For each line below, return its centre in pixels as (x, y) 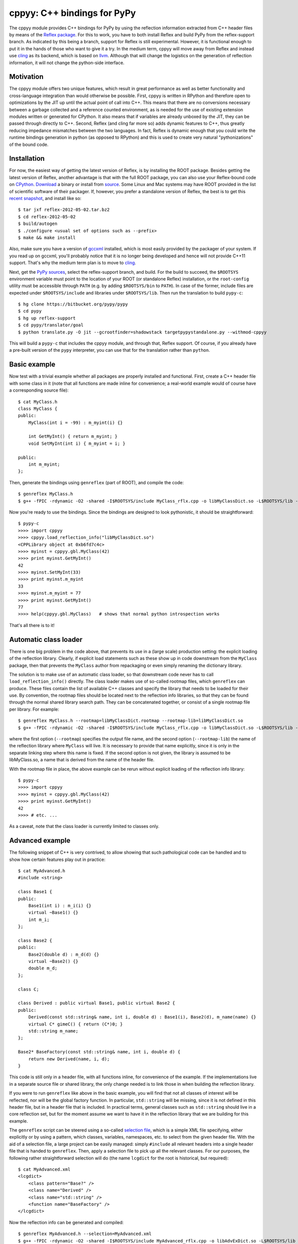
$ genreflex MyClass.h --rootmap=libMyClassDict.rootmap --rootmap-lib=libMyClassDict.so (131, 721)
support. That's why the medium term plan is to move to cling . (73, 263)
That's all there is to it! (32, 625)
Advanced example (40, 841)
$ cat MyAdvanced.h (42, 871)
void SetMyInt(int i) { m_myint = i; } (77, 443)
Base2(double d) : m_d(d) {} (64, 954)
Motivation (26, 77)
